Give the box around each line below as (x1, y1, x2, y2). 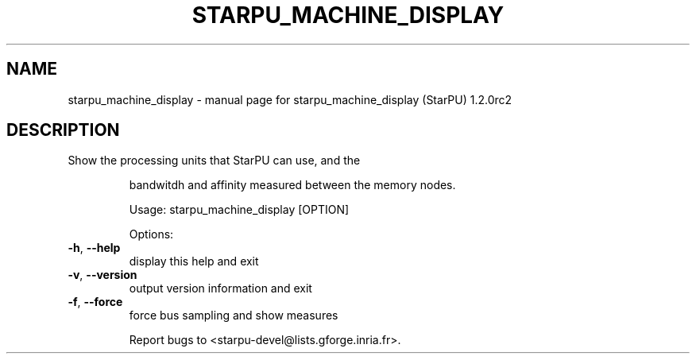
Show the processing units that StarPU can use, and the (68, 153, 361, 168)
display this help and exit (129, 254, 259, 269)
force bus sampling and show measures (129, 308, 338, 323)
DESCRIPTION (6, 120, 120, 141)
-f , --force (68, 295, 123, 309)
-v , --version (68, 268, 137, 282)
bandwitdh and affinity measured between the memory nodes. (129, 178, 456, 192)
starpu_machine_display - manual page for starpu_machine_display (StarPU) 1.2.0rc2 (68, 92, 512, 106)
